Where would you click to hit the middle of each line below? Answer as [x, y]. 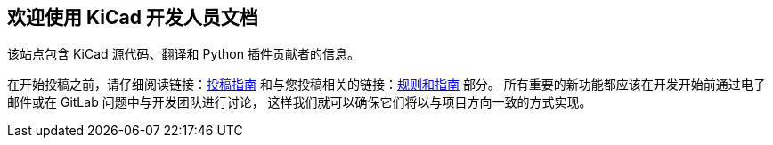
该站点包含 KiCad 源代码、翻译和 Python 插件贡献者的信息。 [183, 54]
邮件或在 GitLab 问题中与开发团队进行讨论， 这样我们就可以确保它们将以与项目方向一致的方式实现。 [300, 102]
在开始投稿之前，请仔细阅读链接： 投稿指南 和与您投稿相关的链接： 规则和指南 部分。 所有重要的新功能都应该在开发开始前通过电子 [386, 85]
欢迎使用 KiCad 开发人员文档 [133, 17]
